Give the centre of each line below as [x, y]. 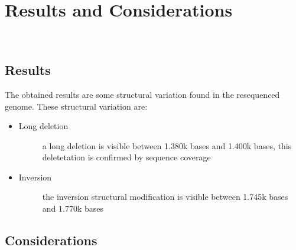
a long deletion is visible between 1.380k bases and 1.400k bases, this [167, 145]
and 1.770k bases [73, 208]
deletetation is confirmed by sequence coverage [126, 157]
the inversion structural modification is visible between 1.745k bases [165, 197]
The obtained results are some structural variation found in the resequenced [142, 94]
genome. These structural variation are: [76, 106]
